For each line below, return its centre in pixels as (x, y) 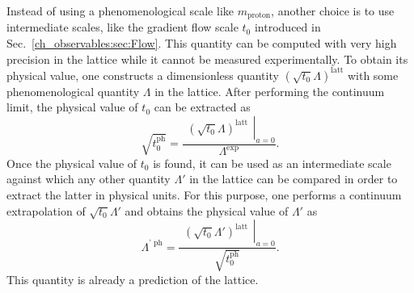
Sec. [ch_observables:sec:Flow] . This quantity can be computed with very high (202, 43)
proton (259, 16)
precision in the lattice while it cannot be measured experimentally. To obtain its (207, 59)
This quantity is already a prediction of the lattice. (133, 279)
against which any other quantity (89, 179)
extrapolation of (46, 210)
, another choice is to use (333, 10)
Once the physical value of (72, 163)
